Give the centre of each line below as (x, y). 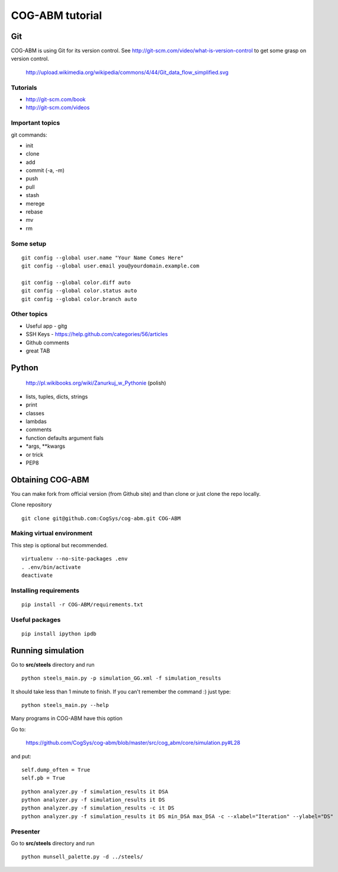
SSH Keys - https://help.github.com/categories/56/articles (97, 334)
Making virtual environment (52, 534)
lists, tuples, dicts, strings (57, 396)
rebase (34, 212)
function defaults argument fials (65, 438)
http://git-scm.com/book (56, 99)
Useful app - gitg (46, 326)
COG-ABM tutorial (57, 15)
